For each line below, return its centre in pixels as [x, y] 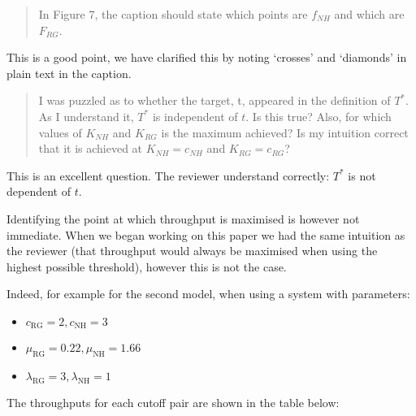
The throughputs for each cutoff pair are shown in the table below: [173, 402]
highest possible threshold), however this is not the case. [147, 266]
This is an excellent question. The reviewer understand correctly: [168, 175]
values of [60, 132]
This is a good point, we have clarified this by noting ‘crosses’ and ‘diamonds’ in [207, 57]
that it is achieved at [91, 148]
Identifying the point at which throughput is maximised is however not [183, 218]
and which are [369, 14]
